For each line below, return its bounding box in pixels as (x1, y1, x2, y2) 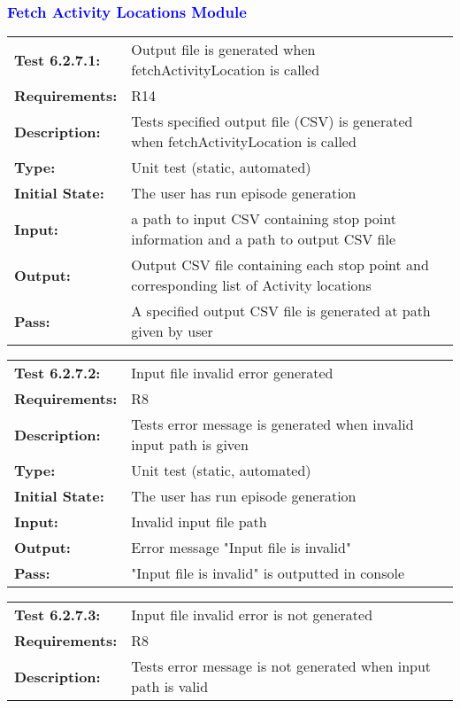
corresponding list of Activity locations (131, 275, 372, 296)
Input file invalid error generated (131, 362, 333, 384)
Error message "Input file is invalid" (131, 537, 351, 558)
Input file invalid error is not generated (131, 604, 373, 626)
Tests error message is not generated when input (131, 656, 432, 677)
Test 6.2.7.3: (14, 604, 101, 626)
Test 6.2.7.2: (14, 362, 101, 384)
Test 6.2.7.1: (14, 49, 101, 70)
